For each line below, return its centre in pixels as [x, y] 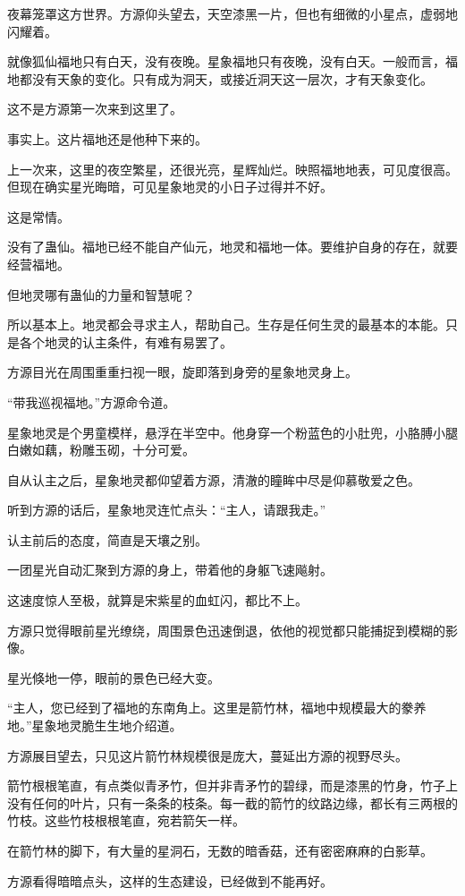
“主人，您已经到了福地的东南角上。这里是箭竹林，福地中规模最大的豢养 [217, 708]
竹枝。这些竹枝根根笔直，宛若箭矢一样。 [126, 820]
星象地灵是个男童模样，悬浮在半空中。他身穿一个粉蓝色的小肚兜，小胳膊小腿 [232, 432]
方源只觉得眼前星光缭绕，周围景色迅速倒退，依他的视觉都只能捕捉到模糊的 [226, 630]
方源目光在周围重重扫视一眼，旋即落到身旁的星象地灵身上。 [182, 372]
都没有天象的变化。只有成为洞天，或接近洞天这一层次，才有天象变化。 [226, 78]
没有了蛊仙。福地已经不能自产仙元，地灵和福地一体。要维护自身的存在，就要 [232, 247]
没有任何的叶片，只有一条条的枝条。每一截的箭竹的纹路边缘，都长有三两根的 [232, 802]
